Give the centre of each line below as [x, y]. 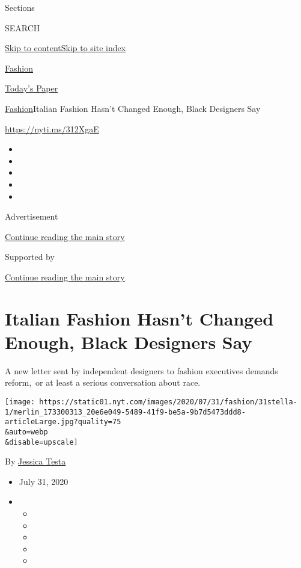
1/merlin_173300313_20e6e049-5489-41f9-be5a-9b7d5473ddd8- [125, 412]
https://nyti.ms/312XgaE [52, 128]
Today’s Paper [32, 88]
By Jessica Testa [35, 461]
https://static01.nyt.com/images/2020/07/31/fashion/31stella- [168, 402]
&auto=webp [26, 432]
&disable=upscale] [41, 442]
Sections [20, 7]
